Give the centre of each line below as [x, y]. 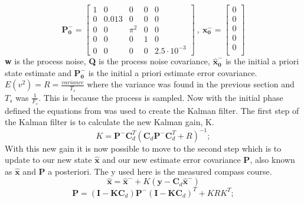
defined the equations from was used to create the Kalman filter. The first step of [152, 110]
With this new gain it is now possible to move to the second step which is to [143, 148]
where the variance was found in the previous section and [191, 84]
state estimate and [38, 72]
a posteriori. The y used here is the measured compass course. [160, 171]
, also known [272, 160]
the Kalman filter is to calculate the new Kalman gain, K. [109, 122]
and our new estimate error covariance [171, 160]
